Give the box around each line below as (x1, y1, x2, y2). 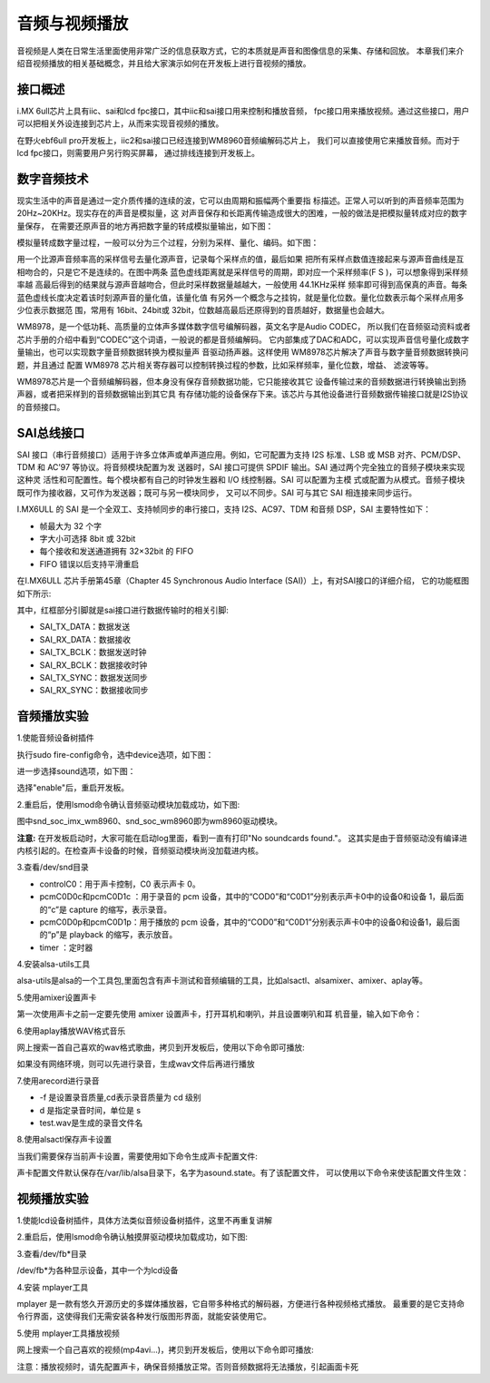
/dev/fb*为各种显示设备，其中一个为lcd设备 (16, 1265, 179, 1276)
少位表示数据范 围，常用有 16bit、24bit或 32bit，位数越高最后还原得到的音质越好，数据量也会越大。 (16, 305, 390, 316)
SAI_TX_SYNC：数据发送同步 (39, 672, 149, 682)
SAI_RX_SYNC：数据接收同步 (39, 685, 149, 696)
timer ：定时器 (39, 942, 93, 953)
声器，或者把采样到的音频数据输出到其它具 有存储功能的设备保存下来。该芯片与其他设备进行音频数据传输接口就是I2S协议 (16, 388, 469, 399)
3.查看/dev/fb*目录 (16, 1248, 87, 1259)
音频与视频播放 (16, 14, 129, 34)
